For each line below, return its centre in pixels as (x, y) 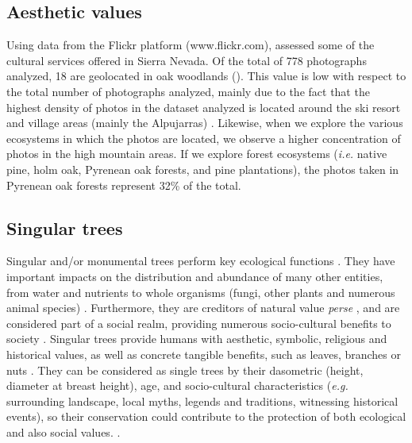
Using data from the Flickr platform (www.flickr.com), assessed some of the (191, 45)
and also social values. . (64, 431)
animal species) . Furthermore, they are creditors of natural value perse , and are (203, 308)
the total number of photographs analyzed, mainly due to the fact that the (188, 91)
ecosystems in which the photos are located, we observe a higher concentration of (204, 138)
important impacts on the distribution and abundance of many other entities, (195, 276)
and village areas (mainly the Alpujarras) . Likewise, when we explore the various (205, 123)
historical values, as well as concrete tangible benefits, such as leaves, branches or (204, 354)
